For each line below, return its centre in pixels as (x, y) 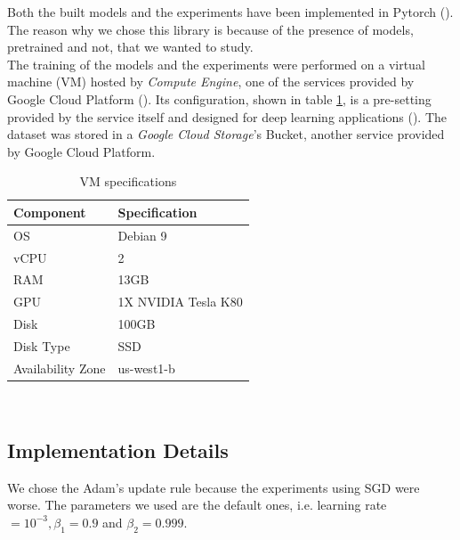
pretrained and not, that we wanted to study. (130, 47)
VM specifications (128, 181)
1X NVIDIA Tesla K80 (180, 302)
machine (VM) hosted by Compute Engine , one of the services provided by (211, 82)
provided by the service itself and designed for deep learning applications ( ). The (227, 116)
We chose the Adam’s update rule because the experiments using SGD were (214, 487)
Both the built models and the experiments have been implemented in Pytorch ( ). (230, 12)
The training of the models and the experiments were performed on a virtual (216, 64)
